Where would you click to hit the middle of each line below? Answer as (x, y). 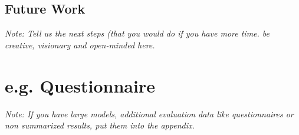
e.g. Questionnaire (80, 85)
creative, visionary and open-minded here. (80, 45)
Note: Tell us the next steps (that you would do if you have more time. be (137, 33)
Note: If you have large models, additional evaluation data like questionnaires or (149, 113)
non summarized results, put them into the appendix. (100, 125)
